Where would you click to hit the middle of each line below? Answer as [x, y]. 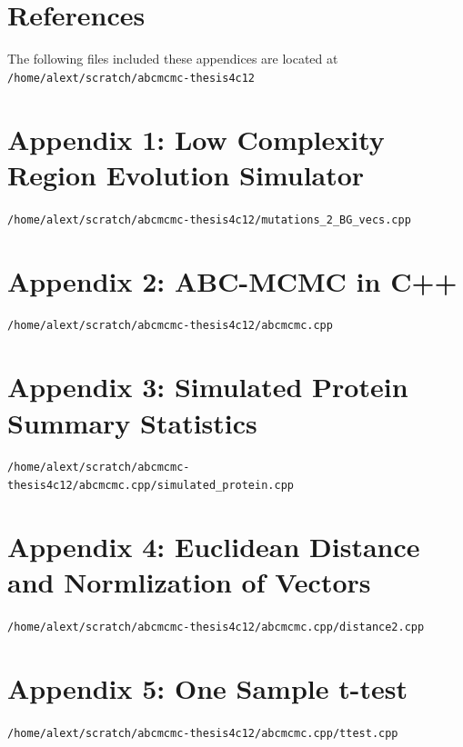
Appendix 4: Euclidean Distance [214, 546]
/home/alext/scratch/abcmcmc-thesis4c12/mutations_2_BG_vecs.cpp [209, 219]
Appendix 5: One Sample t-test [207, 687]
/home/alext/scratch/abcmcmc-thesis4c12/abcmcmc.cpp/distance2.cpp [216, 627]
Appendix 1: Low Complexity [196, 139]
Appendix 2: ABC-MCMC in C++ [232, 280]
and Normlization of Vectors [189, 582]
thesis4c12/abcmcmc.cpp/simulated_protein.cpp [151, 486]
